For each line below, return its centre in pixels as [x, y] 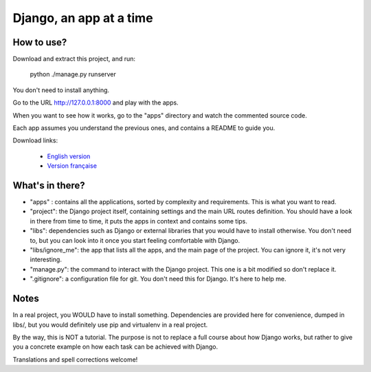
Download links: [35, 140]
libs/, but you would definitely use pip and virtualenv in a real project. [110, 325]
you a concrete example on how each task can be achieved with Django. [115, 347]
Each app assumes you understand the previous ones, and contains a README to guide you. [144, 128]
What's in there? [49, 185]
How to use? [40, 42]
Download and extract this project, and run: [74, 59]
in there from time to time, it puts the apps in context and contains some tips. [138, 221]
